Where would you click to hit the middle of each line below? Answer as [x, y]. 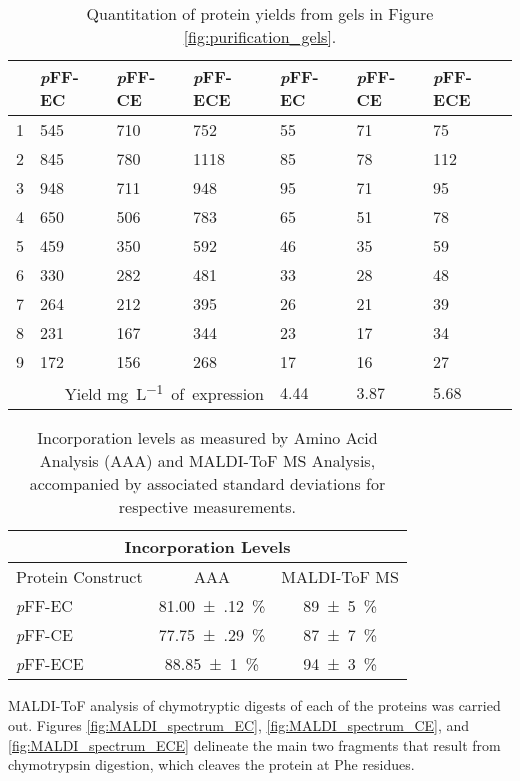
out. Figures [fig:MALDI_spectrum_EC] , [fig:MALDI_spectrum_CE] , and [239, 724]
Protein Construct [79, 577]
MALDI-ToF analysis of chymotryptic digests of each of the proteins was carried [254, 705]
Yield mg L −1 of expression [164, 392]
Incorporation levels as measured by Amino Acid [207, 438]
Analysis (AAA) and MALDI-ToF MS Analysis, [207, 461]
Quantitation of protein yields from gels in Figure [260, 13]
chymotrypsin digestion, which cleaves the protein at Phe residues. [211, 764]
